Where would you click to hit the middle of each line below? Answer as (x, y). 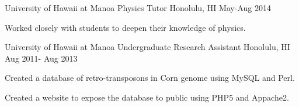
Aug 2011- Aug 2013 (41, 58)
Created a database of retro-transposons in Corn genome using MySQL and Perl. (150, 78)
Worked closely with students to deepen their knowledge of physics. (125, 27)
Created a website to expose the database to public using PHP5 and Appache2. (147, 97)
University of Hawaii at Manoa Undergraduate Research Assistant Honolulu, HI (147, 47)
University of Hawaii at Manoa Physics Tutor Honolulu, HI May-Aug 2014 (138, 8)
